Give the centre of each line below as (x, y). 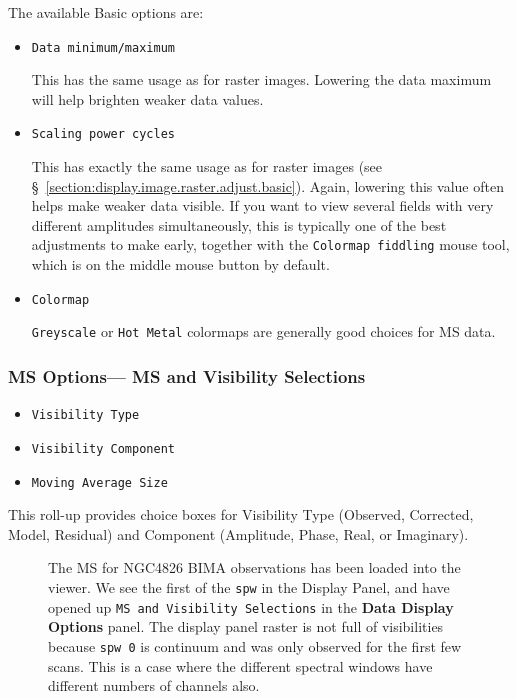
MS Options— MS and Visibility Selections (187, 375)
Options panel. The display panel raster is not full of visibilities (246, 626)
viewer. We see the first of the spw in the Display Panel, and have (249, 587)
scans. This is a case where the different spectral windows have (240, 665)
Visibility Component (103, 448)
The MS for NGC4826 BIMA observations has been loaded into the (254, 567)
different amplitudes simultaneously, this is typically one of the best (239, 224)
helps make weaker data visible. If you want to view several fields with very (262, 205)
